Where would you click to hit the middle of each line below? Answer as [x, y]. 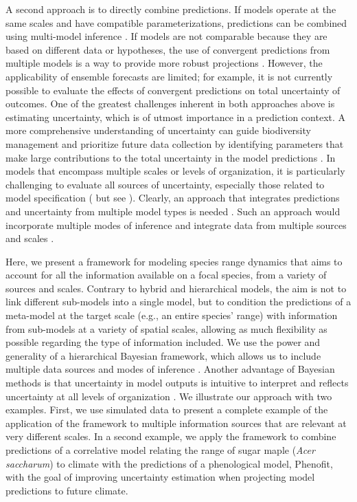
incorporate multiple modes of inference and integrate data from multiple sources [176, 225]
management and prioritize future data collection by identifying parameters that [175, 143]
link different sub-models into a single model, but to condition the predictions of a [178, 302]
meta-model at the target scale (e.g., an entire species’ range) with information [172, 315]
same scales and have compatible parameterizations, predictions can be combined [176, 22]
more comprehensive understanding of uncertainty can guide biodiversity [158, 130]
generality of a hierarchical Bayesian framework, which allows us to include [163, 355]
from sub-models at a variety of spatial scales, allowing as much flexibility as [166, 328]
